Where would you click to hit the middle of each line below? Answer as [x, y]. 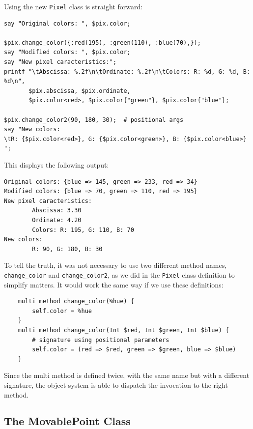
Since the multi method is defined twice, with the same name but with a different [127, 375]
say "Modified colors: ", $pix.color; [67, 52]
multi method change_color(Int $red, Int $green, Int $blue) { [124, 330]
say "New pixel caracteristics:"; [60, 62]
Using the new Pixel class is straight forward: [73, 6]
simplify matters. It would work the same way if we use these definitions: [114, 284]
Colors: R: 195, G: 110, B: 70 [83, 230]
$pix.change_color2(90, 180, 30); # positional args [94, 120]
